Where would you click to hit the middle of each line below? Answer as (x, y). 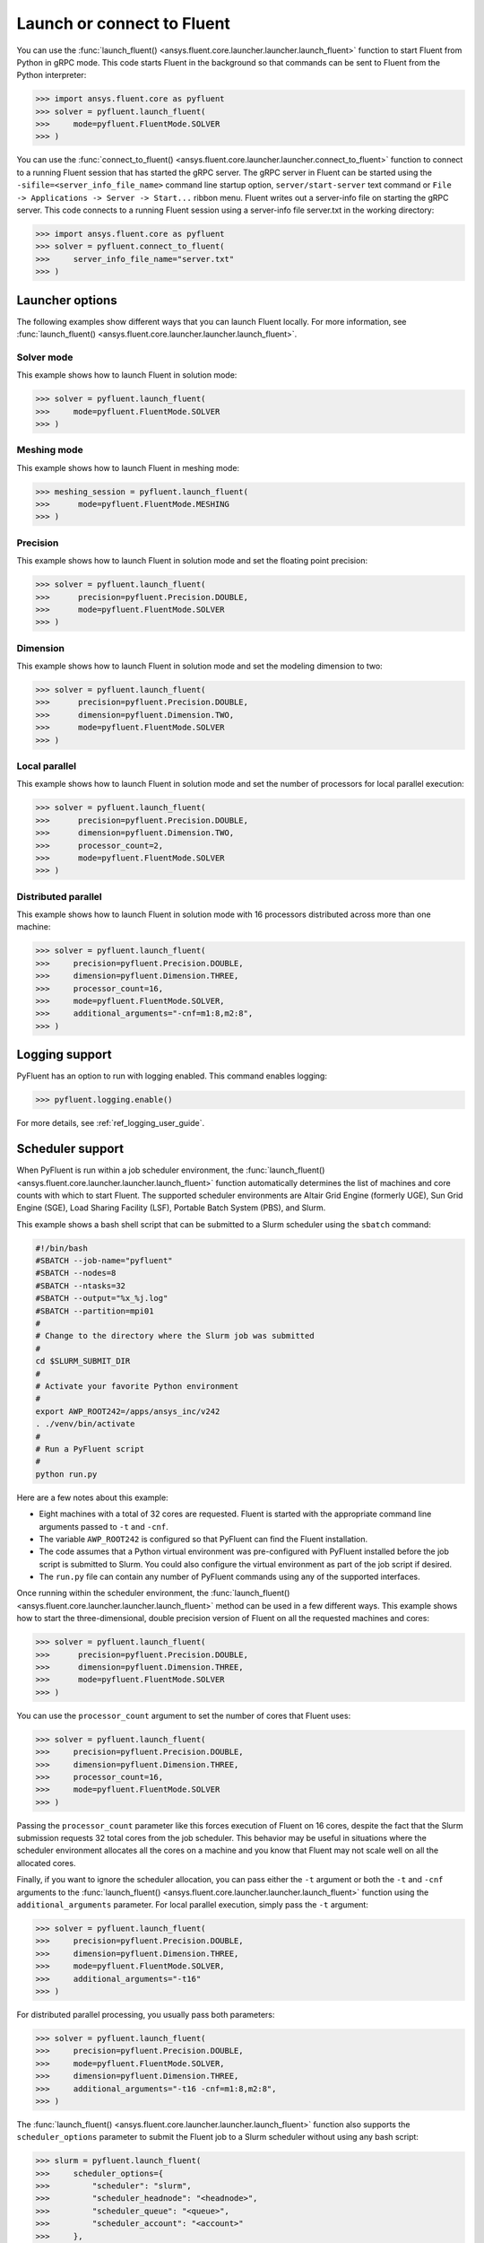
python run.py (66, 1474)
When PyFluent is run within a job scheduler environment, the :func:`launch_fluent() (171, 1170)
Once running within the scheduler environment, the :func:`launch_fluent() (153, 1593)
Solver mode (45, 357)
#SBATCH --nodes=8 (76, 1273)
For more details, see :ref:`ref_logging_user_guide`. (111, 1123)
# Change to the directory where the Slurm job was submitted (175, 1336)
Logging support (64, 1055)
